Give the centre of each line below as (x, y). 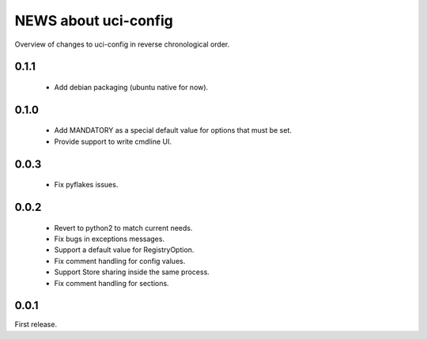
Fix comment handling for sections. (111, 283)
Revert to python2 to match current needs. (123, 228)
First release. (36, 325)
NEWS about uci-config (94, 21)
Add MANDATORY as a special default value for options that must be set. (173, 130)
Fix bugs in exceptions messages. (110, 239)
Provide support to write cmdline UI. (113, 141)
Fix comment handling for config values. (120, 261)
